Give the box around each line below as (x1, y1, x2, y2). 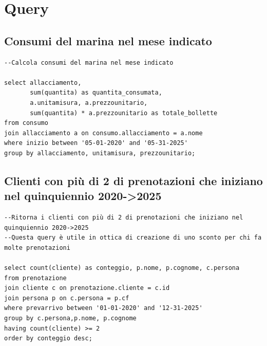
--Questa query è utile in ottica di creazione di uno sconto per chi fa (4, 234, 262, 242)
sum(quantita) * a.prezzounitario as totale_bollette (30, 109, 218, 117)
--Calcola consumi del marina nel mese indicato (4, 59, 174, 66)
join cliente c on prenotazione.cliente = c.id (4, 284, 170, 292)
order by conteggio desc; (4, 335, 92, 342)
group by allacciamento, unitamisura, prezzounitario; (4, 149, 196, 157)
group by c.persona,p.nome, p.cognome (4, 315, 137, 322)
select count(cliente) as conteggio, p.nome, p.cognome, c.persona (4, 264, 240, 272)
